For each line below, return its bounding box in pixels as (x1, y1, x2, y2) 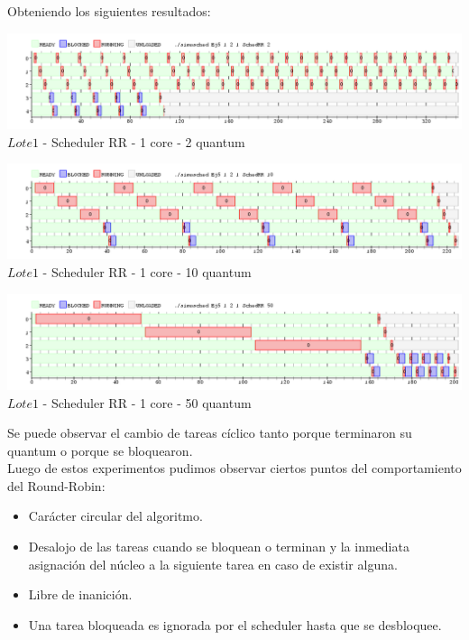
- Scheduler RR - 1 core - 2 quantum (42, 132, 245, 151)
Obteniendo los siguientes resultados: (7, 2, 211, 20)
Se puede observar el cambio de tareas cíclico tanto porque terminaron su (7, 423, 412, 442)
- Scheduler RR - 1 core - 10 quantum (42, 263, 252, 281)
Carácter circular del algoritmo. (28, 506, 203, 525)
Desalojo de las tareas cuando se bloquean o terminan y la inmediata (28, 537, 409, 556)
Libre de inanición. (28, 585, 133, 604)
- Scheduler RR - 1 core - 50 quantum (42, 393, 252, 412)
